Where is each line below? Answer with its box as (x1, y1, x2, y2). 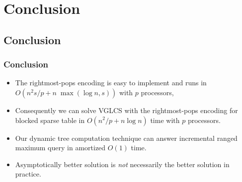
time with (150, 115, 180, 125)
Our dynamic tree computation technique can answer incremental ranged (15, 132, 238, 143)
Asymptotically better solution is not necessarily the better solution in (15, 159, 230, 169)
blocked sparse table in (15, 115, 85, 125)
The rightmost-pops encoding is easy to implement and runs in (15, 77, 207, 88)
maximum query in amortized (15, 142, 106, 153)
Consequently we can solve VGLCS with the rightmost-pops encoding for (15, 105, 238, 115)
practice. (15, 169, 41, 179)
